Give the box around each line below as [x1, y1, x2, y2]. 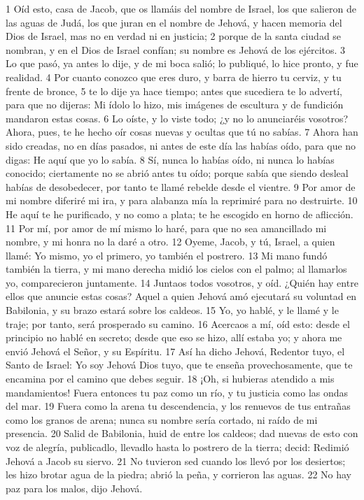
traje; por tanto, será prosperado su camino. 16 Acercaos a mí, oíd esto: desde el [6, 316, 350, 331]
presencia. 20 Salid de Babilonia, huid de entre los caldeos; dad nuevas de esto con [6, 426, 358, 441]
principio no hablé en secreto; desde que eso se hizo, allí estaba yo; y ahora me [6, 330, 342, 345]
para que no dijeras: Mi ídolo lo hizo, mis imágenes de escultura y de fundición [6, 97, 344, 112]
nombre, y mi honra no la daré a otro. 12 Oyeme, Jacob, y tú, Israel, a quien [6, 234, 335, 249]
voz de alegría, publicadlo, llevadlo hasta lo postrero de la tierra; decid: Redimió [6, 440, 349, 454]
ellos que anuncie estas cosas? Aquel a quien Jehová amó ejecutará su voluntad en [6, 289, 357, 303]
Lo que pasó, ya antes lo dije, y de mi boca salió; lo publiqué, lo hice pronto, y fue [6, 56, 358, 71]
